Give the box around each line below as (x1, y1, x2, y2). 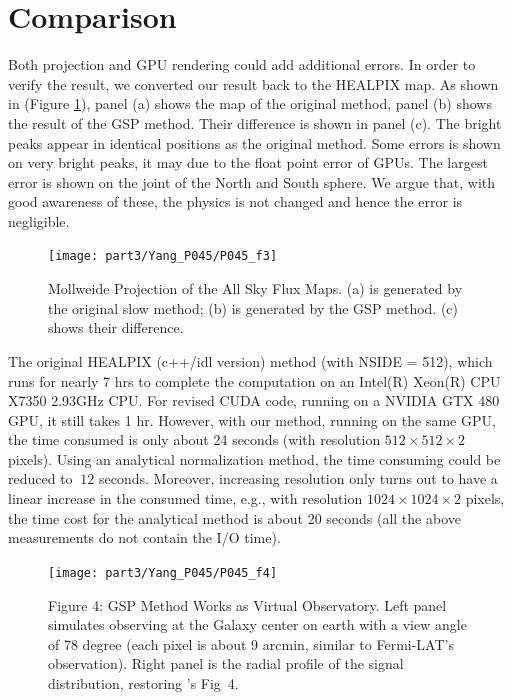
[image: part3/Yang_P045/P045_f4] (48, 565, 278, 580)
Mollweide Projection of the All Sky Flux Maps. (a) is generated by (48, 278, 463, 299)
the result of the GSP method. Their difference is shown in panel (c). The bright (8, 112, 502, 133)
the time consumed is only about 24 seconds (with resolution (8, 429, 381, 450)
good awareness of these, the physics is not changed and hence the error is (8, 191, 463, 212)
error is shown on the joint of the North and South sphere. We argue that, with (8, 171, 496, 192)
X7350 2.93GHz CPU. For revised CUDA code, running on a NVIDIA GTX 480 (8, 390, 500, 411)
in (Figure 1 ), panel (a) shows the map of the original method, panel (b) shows (8, 93, 492, 114)
